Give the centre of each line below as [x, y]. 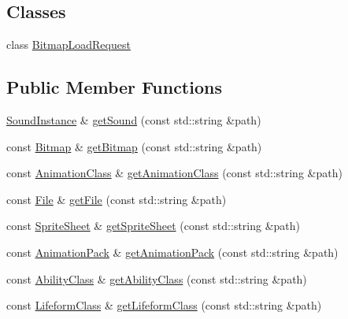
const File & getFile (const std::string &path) [117, 199]
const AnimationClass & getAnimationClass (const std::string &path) [174, 173]
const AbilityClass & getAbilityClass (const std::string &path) [157, 278]
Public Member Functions [114, 87]
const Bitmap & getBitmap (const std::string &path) [134, 146]
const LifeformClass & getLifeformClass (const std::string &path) [164, 305]
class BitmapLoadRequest [68, 45]
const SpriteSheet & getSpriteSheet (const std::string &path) [154, 226]
